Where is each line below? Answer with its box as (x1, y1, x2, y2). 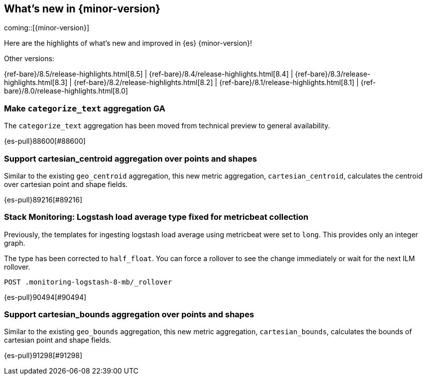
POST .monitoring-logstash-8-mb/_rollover (4, 278, 172, 286)
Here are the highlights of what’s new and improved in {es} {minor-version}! (4, 39, 252, 48)
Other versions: (4, 54, 54, 63)
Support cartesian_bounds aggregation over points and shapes (4, 309, 254, 320)
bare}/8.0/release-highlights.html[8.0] (4, 87, 128, 95)
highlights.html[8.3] (4, 78, 68, 87)
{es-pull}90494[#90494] (4, 292, 87, 301)
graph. (4, 238, 25, 247)
